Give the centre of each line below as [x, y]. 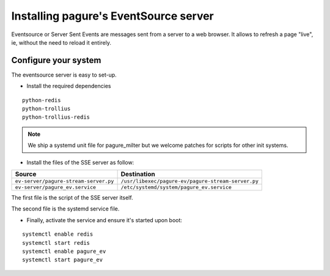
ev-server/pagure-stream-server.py [64, 181]
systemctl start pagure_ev [63, 260]
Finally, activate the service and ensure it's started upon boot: [105, 220]
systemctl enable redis [58, 234]
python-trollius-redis [56, 117]
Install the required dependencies [69, 86]
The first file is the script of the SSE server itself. [72, 197]
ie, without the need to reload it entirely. [61, 42]
